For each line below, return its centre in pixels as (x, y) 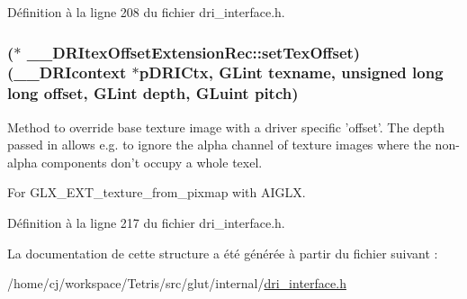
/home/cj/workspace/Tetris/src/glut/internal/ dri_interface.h (177, 283)
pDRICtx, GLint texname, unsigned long (291, 72)
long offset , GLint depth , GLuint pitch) (153, 93)
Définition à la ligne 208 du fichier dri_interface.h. (146, 12)
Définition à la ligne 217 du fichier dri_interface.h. (146, 223)
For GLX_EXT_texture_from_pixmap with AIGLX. (157, 192)
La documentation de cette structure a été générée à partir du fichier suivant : (223, 253)
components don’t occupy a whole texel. (152, 162)
